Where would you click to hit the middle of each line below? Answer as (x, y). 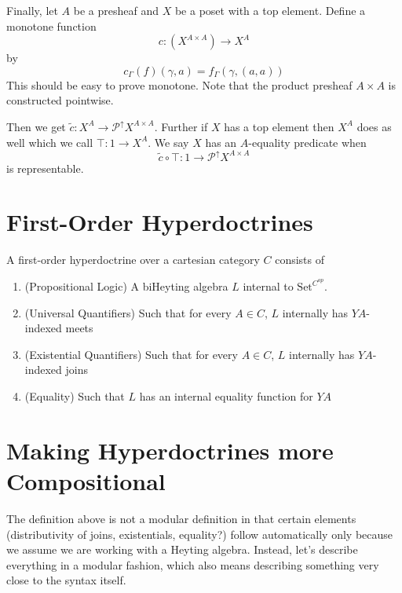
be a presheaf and (116, 10)
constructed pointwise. (60, 100)
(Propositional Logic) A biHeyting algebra (126, 286)
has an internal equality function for (226, 396)
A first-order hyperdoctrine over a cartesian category (133, 260)
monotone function (51, 26)
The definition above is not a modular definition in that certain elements (181, 518)
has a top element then (279, 126)
